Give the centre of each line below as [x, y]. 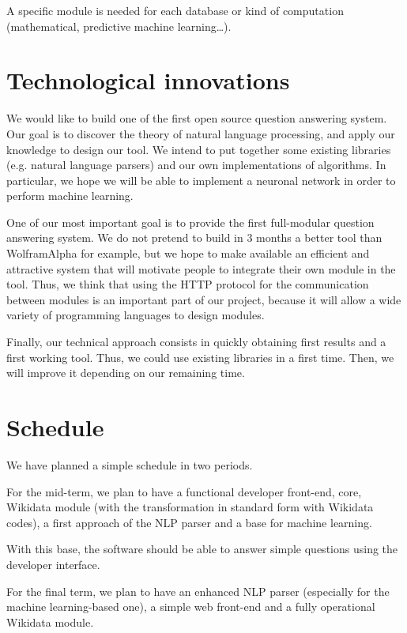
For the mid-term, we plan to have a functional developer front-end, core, [184, 491]
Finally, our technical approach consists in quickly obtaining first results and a [196, 342]
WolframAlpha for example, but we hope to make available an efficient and [188, 253]
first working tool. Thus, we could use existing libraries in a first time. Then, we [200, 357]
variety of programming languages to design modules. [136, 315]
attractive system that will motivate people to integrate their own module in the [201, 268]
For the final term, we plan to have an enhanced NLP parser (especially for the [198, 591]
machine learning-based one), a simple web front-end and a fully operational [191, 607]
